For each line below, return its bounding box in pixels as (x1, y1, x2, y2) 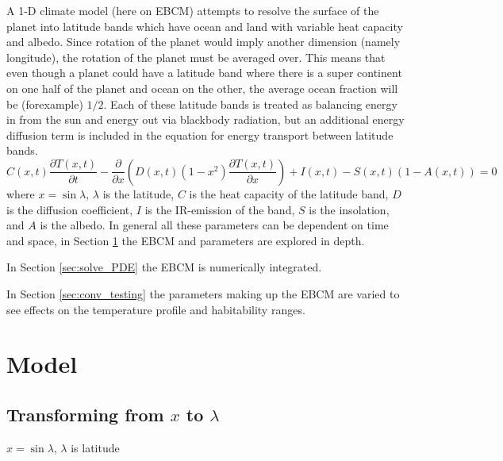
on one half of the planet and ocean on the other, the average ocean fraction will (6, 79, 398, 96)
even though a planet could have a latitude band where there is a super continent (6, 64, 402, 81)
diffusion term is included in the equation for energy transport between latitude (6, 126, 394, 143)
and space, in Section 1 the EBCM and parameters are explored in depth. (6, 232, 365, 248)
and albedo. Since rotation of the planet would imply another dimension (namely (6, 33, 401, 50)
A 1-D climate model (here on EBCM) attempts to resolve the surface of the (6, 2, 379, 18)
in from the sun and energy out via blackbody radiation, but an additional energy (6, 111, 405, 128)
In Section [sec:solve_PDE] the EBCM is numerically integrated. (6, 259, 322, 275)
